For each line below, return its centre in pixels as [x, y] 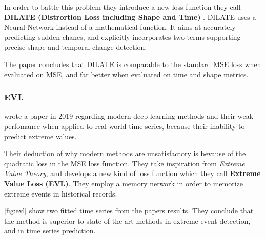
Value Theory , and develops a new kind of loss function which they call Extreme [132, 173]
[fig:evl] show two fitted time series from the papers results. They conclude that [129, 211]
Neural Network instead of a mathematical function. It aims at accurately [120, 27]
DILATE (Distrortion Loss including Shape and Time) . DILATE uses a [130, 17]
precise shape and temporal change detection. [76, 47]
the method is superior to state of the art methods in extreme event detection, [127, 220]
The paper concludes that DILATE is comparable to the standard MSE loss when [133, 64]
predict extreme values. [40, 136]
